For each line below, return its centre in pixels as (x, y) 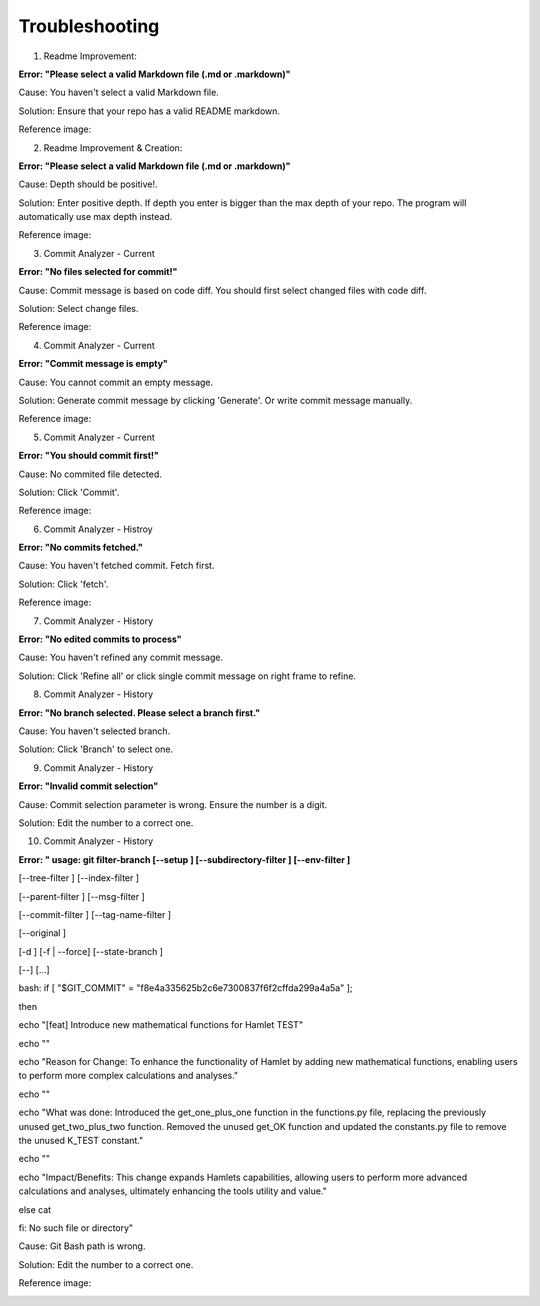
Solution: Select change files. (78, 309)
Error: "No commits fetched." (81, 547)
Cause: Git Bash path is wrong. (82, 1246)
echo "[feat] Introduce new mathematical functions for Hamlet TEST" (161, 1025)
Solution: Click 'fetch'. (63, 584)
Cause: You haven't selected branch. (94, 731)
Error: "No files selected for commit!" (98, 272)
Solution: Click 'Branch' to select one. (96, 749)
